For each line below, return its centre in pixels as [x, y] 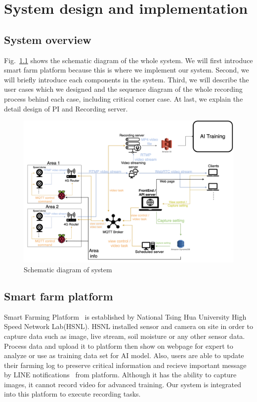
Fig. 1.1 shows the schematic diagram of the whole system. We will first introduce [128, 60]
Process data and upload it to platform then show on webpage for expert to [119, 346]
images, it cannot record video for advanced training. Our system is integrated [123, 384]
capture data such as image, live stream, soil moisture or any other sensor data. [125, 336]
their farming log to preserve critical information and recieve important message [125, 365]
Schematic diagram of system [68, 269]
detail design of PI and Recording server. [66, 108]
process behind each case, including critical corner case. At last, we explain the [124, 98]
